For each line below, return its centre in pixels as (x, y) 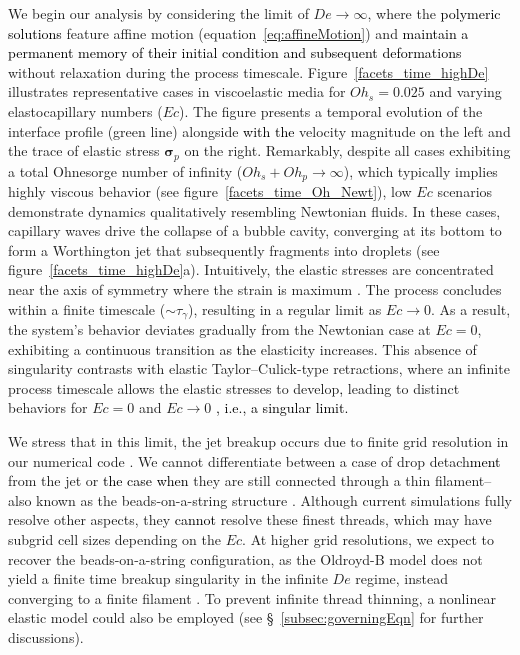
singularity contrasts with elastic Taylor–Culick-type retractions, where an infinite (259, 368)
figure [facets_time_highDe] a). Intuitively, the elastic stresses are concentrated (251, 269)
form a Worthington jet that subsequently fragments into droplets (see (224, 249)
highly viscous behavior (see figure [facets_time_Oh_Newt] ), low (210, 191)
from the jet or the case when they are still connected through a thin (219, 480)
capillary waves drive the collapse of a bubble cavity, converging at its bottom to (255, 230)
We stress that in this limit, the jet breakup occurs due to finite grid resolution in (258, 441)
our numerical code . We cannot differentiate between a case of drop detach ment (254, 460)
